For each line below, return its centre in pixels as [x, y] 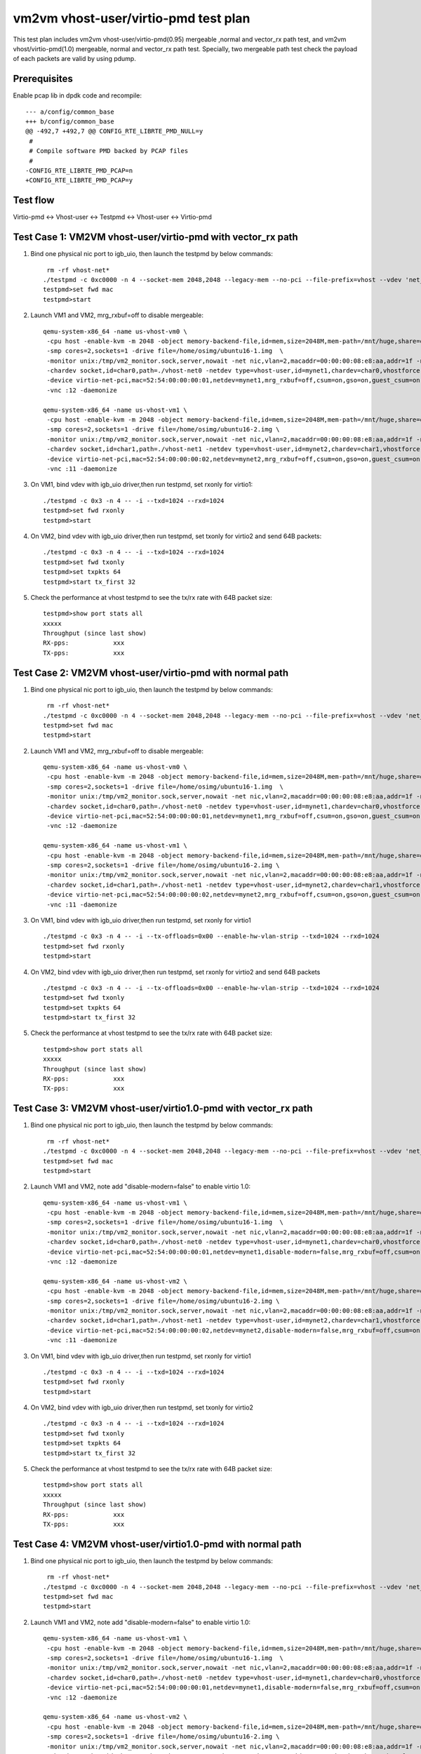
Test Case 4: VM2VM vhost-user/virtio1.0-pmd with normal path [157, 1544]
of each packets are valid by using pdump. [74, 59]
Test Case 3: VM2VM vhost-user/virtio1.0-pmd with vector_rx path [163, 1109]
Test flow [34, 200]
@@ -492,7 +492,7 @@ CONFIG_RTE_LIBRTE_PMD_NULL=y [114, 131]
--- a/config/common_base [70, 112]
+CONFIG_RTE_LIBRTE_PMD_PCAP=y [79, 180]
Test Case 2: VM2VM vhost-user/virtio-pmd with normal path [151, 672]
